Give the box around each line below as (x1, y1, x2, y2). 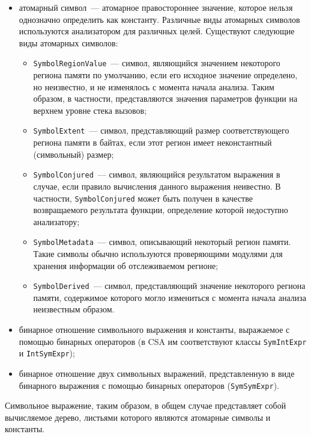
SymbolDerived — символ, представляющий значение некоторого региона (33, 279, 306, 292)
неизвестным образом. (33, 303, 115, 315)
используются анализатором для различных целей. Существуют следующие (19, 25, 295, 37)
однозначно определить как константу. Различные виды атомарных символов (19, 13, 300, 25)
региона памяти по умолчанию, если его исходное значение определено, (33, 69, 298, 81)
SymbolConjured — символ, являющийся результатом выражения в (33, 168, 280, 181)
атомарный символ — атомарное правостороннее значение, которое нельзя (19, 1, 293, 13)
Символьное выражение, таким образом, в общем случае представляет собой (5, 399, 286, 412)
